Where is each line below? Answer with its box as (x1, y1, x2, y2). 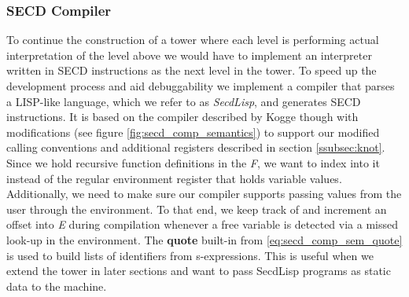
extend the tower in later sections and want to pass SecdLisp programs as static (6, 262, 391, 279)
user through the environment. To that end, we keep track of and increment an (6, 200, 387, 217)
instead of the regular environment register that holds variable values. (6, 170, 342, 186)
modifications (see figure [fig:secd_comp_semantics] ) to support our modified (6, 123, 380, 140)
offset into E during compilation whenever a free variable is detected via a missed (6, 216, 398, 233)
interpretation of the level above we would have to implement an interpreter (6, 46, 372, 63)
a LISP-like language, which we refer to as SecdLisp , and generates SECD (6, 93, 361, 109)
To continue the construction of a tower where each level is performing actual (6, 31, 379, 48)
